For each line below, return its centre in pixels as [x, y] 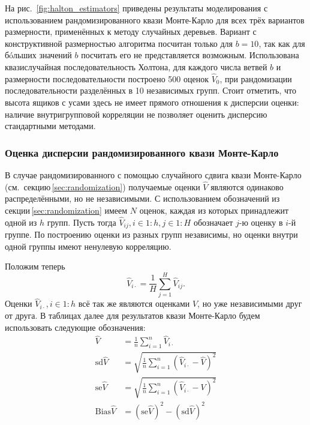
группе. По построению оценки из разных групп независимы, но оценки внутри [151, 234]
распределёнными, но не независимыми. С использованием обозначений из [142, 198]
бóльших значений [38, 55]
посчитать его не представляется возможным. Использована [190, 55]
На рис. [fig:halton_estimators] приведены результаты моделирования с [136, 8]
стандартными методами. [50, 126]
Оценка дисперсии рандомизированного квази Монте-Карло [142, 152]
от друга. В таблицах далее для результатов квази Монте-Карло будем [133, 315]
